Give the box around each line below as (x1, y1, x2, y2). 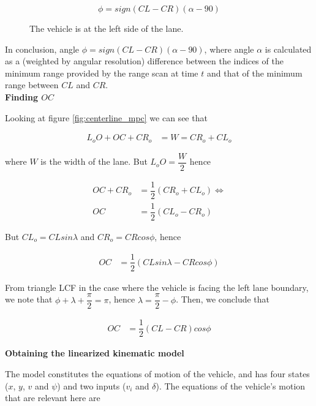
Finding (5, 90, 38, 103)
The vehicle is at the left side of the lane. (29, 22, 184, 34)
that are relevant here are (5, 391, 100, 404)
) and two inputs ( (57, 379, 126, 392)
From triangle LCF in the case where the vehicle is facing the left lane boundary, (5, 280, 309, 293)
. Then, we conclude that (176, 293, 270, 306)
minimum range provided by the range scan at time (5, 66, 198, 79)
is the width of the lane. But (40, 155, 148, 168)
